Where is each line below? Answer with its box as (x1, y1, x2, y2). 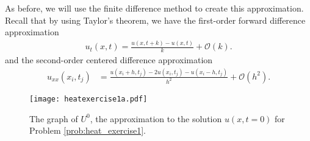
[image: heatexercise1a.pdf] (29, 94, 148, 103)
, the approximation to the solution (90, 112, 222, 125)
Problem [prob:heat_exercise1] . (29, 124, 146, 137)
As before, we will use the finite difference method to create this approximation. (5, 2, 304, 14)
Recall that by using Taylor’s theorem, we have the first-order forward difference (5, 13, 306, 26)
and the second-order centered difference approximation (5, 53, 213, 66)
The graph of (29, 112, 78, 125)
